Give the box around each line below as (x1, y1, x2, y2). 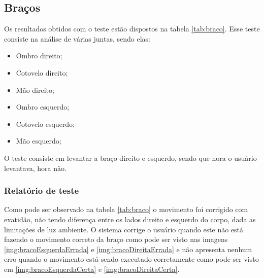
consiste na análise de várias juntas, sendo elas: (4, 33, 150, 44)
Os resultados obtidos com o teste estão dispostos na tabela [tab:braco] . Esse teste (4, 23, 260, 34)
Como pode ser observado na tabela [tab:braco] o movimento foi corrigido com (4, 204, 248, 215)
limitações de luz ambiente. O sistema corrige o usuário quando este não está (4, 224, 244, 234)
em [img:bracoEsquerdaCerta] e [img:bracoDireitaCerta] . (4, 263, 180, 274)
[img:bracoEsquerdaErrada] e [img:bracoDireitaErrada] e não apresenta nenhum (4, 244, 252, 254)
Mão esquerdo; (16, 135, 61, 146)
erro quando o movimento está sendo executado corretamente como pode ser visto (4, 254, 259, 264)
